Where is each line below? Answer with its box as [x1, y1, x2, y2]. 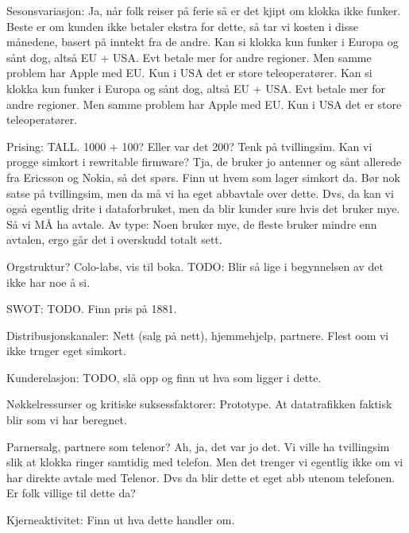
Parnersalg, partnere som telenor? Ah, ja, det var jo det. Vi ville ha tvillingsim [6, 438, 390, 454]
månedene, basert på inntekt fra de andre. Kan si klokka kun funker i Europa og [6, 33, 399, 50]
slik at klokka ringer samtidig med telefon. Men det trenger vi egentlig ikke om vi [6, 454, 403, 470]
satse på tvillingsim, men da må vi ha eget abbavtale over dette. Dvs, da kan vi [6, 184, 394, 201]
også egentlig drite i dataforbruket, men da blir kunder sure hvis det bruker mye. [6, 200, 400, 217]
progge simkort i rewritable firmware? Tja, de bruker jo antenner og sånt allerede [6, 153, 402, 170]
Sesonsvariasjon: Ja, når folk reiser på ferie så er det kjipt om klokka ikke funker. [6, 2, 401, 18]
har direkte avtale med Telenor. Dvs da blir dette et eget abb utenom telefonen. [6, 469, 395, 485]
